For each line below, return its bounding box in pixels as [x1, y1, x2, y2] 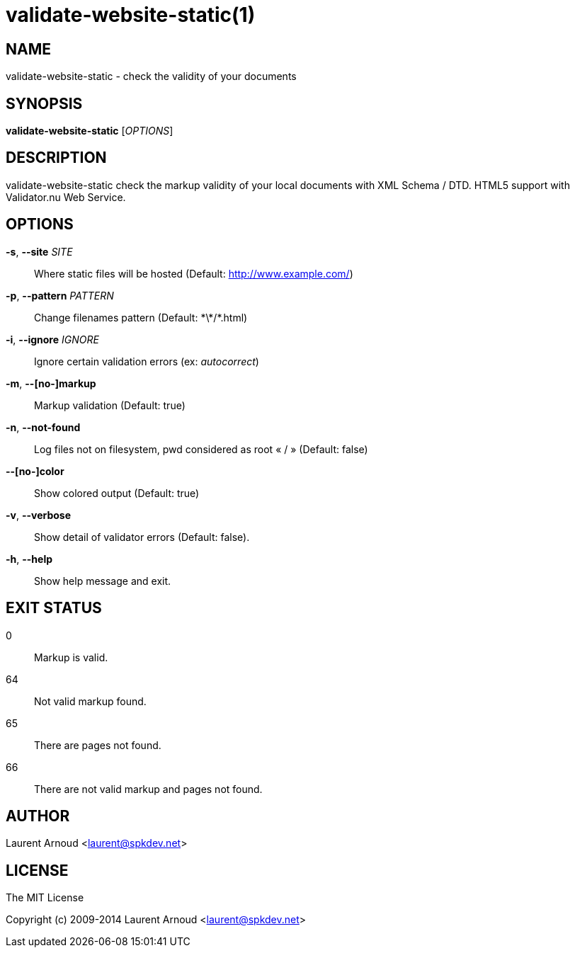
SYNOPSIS [6, 94, 83, 113]
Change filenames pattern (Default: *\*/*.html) [34, 311, 248, 324]
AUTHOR [6, 806, 70, 825]
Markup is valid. [34, 651, 108, 663]
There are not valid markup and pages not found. [34, 782, 263, 795]
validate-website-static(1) [6, 3, 256, 27]
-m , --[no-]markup [6, 377, 96, 389]
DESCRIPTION [6, 149, 107, 167]
